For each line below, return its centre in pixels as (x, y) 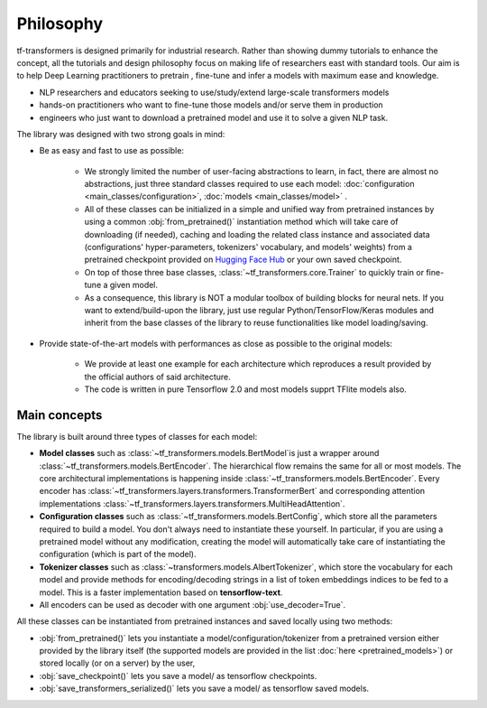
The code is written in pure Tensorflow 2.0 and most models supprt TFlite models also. (246, 389)
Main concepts (60, 415)
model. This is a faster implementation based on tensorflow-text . (161, 592)
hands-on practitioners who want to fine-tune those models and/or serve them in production (211, 105)
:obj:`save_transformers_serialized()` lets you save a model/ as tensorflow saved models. (204, 689)
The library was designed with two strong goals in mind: (121, 134)
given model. (133, 285)
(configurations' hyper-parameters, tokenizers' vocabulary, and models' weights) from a (248, 247)
